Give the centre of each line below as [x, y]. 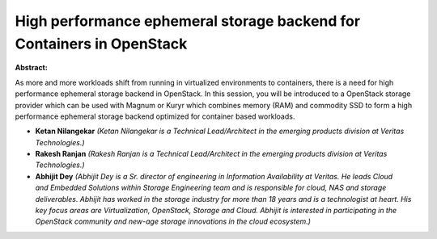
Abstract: [31, 68]
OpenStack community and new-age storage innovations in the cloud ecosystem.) [173, 221]
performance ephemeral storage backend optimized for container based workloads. [155, 116]
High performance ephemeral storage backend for [187, 21]
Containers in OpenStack [101, 44]
